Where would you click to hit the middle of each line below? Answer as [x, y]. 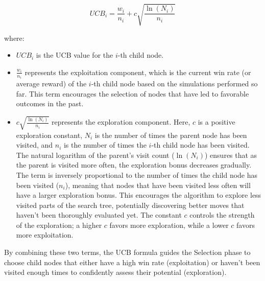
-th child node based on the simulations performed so [174, 84]
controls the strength [222, 215]
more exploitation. [45, 235]
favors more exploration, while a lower [169, 225]
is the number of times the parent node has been [171, 135]
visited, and [34, 145]
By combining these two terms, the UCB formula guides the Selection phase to [127, 252]
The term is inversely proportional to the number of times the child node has [137, 174]
